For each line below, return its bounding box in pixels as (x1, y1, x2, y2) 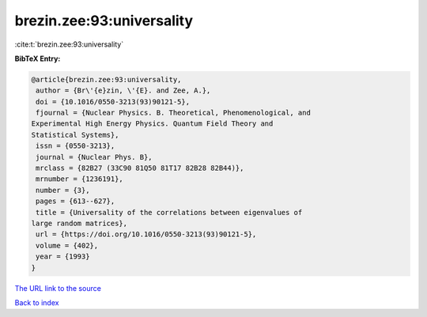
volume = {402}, (36, 241, 99, 250)
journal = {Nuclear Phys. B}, (36, 153, 153, 161)
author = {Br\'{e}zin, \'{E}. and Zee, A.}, (36, 86, 211, 95)
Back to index (14, 297, 59, 308)
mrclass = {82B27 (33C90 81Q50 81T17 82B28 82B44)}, (36, 164, 244, 173)
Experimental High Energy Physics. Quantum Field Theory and (31, 119, 274, 128)
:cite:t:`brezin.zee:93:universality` (14, 40, 124, 49)
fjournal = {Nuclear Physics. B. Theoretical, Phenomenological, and (36, 108, 312, 118)
